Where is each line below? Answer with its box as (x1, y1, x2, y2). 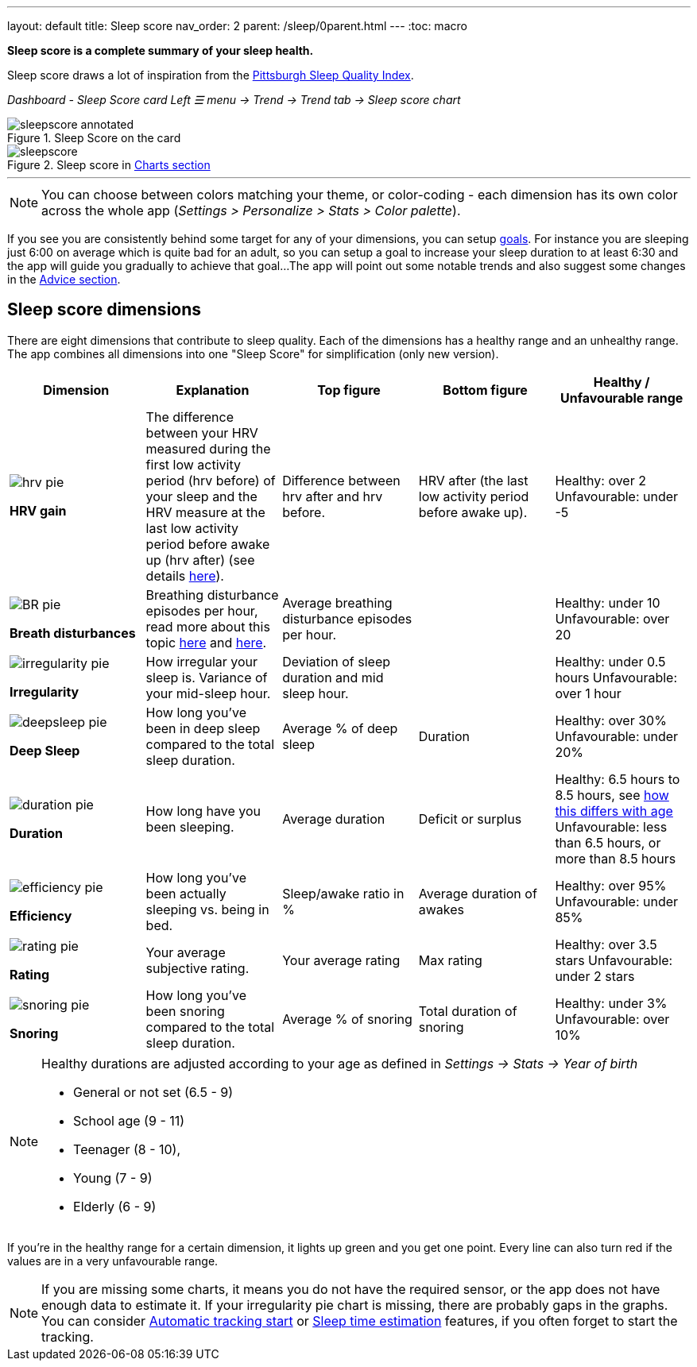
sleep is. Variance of (145, 669, 268, 685)
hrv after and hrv (282, 488, 383, 504)
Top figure (317, 381, 381, 398)
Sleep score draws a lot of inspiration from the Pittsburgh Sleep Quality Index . (7, 68, 414, 82)
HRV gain (10, 502, 67, 519)
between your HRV (145, 424, 258, 441)
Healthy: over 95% (555, 877, 667, 894)
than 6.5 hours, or (555, 834, 661, 851)
